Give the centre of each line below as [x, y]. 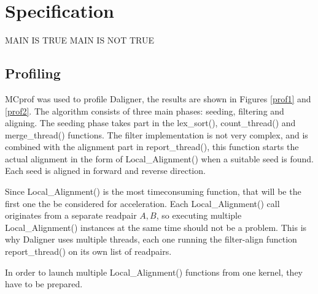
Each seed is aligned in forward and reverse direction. [105, 171]
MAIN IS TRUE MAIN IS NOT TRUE [80, 40]
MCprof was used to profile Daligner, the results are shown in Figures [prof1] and [158, 98]
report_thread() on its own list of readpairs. [88, 251]
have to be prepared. [44, 284]
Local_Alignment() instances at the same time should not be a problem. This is [156, 227]
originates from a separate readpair [71, 215]
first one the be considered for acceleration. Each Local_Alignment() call [142, 203]
